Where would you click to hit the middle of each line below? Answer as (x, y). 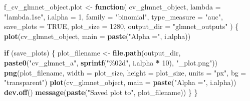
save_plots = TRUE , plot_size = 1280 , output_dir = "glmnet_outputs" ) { (121, 26)
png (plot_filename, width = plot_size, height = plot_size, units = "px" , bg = (125, 72)
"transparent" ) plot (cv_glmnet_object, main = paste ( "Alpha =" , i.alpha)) (120, 82)
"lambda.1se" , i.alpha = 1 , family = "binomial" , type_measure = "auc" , (113, 16)
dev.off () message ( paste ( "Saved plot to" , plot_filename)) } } (101, 92)
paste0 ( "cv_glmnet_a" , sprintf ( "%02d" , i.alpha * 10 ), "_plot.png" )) (111, 62)
